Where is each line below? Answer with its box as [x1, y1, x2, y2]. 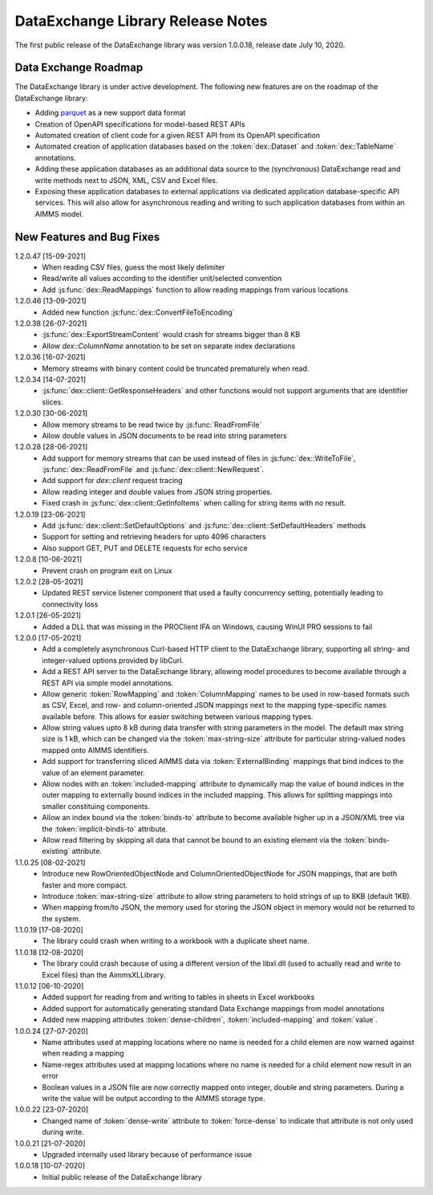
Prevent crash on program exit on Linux [42, 566, 172, 575]
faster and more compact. [42, 880, 128, 890]
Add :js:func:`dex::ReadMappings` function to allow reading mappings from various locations [42, 285, 349, 295]
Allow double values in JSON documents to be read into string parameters [42, 430, 288, 441]
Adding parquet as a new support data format [34, 108, 186, 118]
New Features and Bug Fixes [14, 230, 160, 244]
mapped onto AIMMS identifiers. [42, 745, 149, 754]
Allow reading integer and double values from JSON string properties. [42, 486, 273, 497]
